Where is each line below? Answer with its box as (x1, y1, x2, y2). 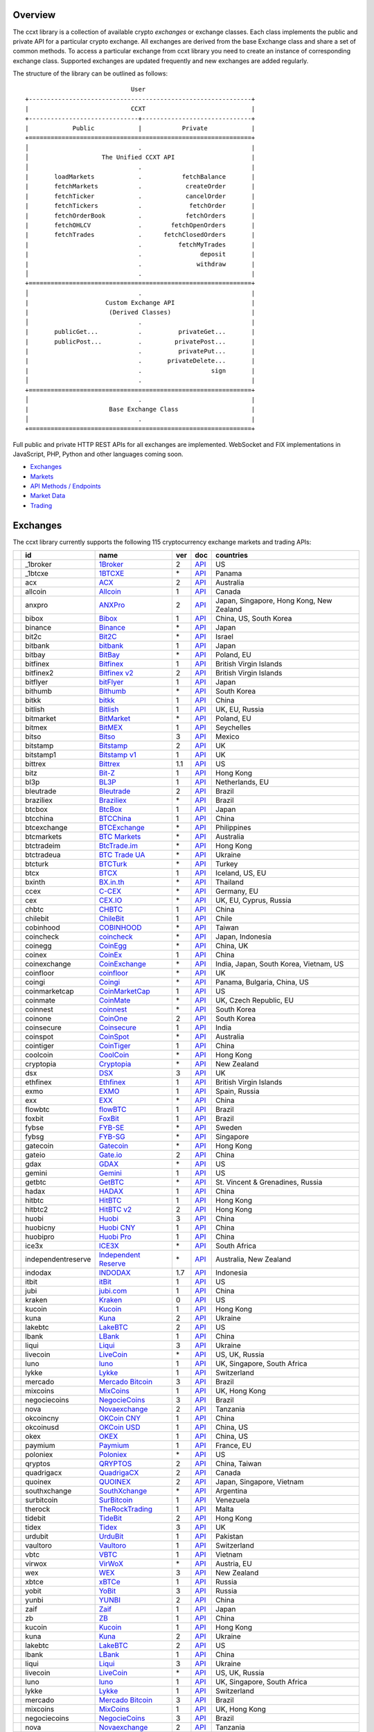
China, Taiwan (215, 1459, 262, 1469)
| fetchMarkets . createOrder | (25, 182, 256, 191)
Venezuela (215, 1495, 250, 1505)
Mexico (215, 732, 240, 741)
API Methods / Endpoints (30, 482, 101, 491)
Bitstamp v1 (98, 750, 136, 760)
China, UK (215, 941, 249, 951)
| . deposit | (25, 250, 256, 258)
